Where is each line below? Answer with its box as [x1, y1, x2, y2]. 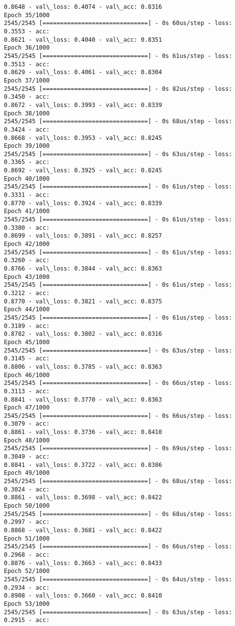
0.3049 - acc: [4, 453, 50, 461]
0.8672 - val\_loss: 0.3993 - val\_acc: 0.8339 [4, 101, 162, 109]
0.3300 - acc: [4, 224, 50, 231]
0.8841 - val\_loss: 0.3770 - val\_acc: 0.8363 [4, 396, 162, 403]
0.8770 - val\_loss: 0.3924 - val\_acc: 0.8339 [4, 199, 162, 207]
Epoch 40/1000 [4, 175, 50, 182]
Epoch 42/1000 [4, 241, 50, 248]
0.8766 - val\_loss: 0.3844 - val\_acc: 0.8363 [4, 265, 162, 272]
